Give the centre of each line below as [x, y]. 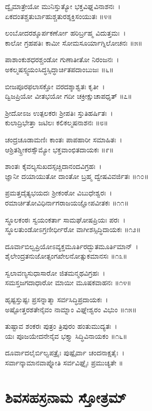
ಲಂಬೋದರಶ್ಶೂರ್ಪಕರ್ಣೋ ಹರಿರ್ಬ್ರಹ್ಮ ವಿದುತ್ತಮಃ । [65, 33]
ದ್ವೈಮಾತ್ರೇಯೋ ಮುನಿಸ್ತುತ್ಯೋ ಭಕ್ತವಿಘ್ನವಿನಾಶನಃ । [63, 6]
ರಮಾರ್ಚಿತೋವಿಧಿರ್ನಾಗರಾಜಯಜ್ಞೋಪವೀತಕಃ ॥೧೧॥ [67, 202]
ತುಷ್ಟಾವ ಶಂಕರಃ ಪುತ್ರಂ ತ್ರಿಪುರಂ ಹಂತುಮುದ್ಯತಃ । [61, 326]
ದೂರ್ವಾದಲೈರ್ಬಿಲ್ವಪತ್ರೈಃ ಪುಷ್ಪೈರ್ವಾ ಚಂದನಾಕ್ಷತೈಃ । [65, 353]
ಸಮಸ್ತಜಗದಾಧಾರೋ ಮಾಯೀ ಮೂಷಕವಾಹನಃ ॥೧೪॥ [68, 282]
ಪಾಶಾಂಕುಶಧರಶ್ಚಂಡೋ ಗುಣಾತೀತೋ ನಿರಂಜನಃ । [62, 59]
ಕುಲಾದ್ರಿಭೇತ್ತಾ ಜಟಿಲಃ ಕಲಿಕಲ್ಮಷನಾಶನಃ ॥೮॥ [56, 123]
